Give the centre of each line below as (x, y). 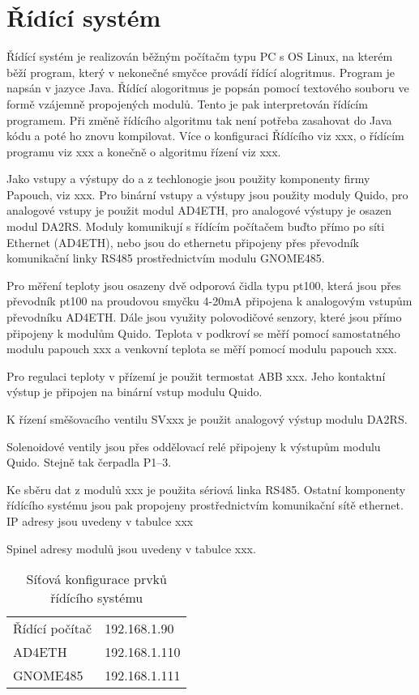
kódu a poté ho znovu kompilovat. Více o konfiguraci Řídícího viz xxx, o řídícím (205, 136)
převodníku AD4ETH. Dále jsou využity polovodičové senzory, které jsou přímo (204, 317)
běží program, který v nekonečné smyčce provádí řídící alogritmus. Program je (201, 72)
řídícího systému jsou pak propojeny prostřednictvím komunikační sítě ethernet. (205, 505)
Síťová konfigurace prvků (96, 579)
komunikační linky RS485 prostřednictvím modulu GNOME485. (166, 258)
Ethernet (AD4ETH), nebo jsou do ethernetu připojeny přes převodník (183, 242)
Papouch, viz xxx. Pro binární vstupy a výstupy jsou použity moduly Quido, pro (207, 194)
